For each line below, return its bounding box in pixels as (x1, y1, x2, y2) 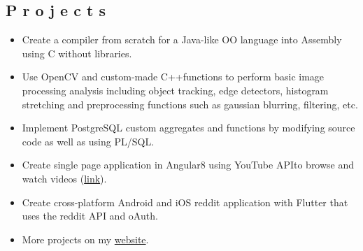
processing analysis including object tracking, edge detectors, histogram (22, 83, 329, 97)
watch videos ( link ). (22, 171, 107, 185)
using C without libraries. (22, 45, 132, 60)
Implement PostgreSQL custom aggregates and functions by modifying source (22, 120, 355, 135)
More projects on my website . (22, 231, 149, 246)
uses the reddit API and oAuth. (22, 208, 158, 223)
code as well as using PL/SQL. (22, 134, 155, 148)
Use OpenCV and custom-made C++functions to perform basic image (22, 69, 325, 84)
